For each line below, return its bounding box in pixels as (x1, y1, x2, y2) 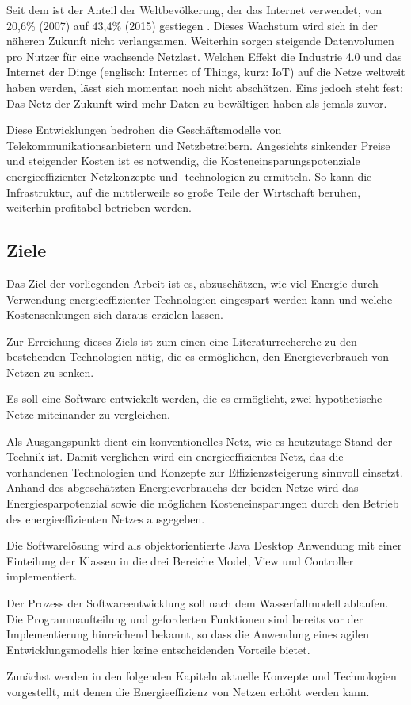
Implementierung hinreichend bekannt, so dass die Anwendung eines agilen (6, 626, 370, 642)
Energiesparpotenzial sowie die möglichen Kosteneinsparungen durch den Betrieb (6, 495, 399, 512)
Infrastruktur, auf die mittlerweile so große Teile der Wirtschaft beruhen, (6, 183, 361, 200)
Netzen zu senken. (6, 363, 94, 380)
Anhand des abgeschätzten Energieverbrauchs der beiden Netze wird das (6, 479, 359, 496)
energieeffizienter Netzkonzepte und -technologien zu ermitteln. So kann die (6, 167, 372, 184)
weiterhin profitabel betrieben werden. (6, 199, 192, 216)
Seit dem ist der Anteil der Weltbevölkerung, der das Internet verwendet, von (6, 2, 382, 17)
